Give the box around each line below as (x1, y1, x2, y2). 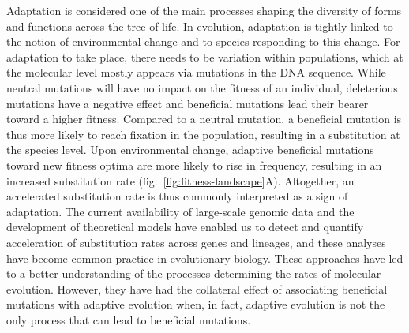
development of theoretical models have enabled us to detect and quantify (6, 219, 364, 235)
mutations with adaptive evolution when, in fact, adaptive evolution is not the (6, 296, 385, 312)
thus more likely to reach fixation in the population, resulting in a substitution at (6, 125, 400, 142)
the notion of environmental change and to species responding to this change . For (6, 33, 400, 50)
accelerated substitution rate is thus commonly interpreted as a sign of (6, 188, 348, 204)
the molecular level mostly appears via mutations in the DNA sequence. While (6, 64, 386, 80)
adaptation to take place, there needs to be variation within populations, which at (6, 48, 403, 65)
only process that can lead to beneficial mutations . (6, 311, 251, 327)
